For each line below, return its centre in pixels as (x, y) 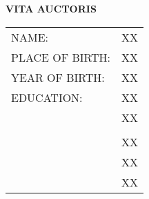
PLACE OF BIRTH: (61, 57)
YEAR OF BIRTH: (58, 77)
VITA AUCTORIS (51, 8)
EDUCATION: (47, 97)
